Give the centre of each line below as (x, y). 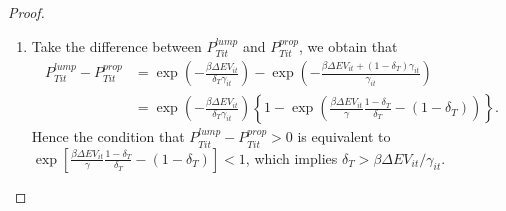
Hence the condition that (108, 136)
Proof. (26, 12)
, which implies (291, 157)
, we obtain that (348, 45)
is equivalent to (344, 136)
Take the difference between (116, 45)
